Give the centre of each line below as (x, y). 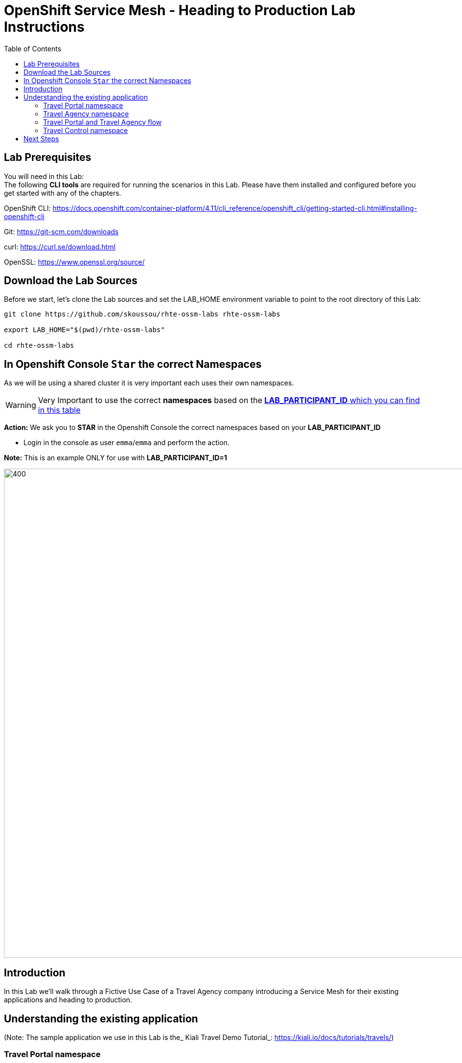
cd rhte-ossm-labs (39, 346)
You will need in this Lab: (44, 176)
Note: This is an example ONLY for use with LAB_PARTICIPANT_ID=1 (115, 458)
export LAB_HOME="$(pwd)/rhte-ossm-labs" (84, 330)
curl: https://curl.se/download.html (60, 247)
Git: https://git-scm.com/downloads (61, 231)
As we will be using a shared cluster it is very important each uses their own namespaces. (149, 383)
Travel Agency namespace (86, 113)
